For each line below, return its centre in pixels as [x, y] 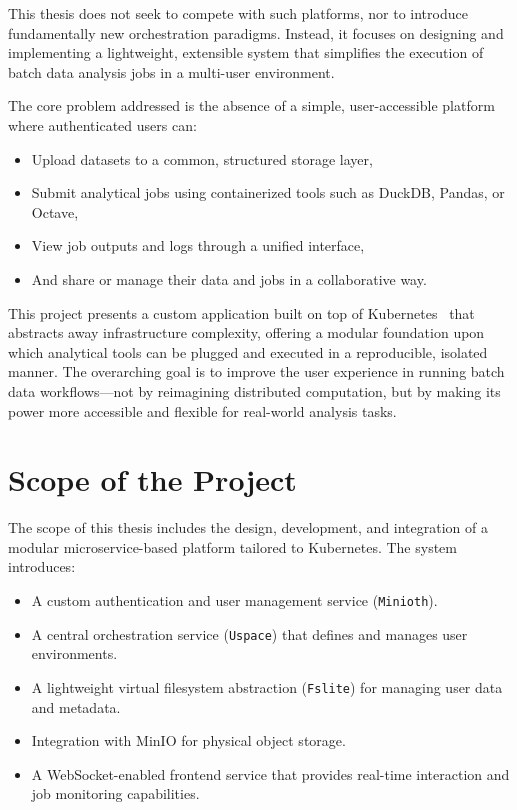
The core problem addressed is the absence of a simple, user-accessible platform [251, 105]
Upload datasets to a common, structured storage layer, [202, 158]
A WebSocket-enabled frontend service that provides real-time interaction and [270, 773]
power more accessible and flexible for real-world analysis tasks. [202, 410]
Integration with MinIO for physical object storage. [188, 740]
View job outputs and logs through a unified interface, [198, 245]
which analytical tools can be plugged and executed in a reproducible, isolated [248, 351]
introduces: [42, 566]
